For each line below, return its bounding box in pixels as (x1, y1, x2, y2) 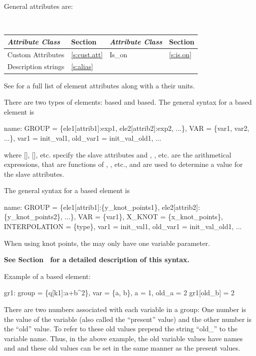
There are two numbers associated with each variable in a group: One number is (4, 304, 246, 315)
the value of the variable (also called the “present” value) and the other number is (4, 314, 252, 324)
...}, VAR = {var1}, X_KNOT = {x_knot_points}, (64, 211, 223, 222)
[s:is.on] (169, 49, 192, 59)
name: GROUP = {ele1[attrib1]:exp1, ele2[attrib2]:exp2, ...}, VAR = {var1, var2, (4, 123, 250, 133)
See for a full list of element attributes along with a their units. (4, 80, 195, 90)
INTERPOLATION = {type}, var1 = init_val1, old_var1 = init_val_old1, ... (4, 221, 242, 232)
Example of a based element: (4, 271, 91, 281)
